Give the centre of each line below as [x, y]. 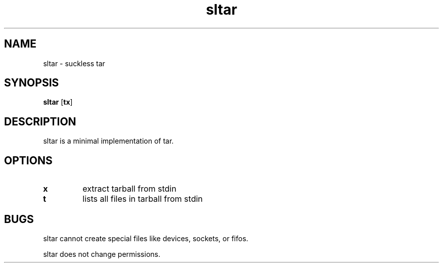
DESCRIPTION [40, 121]
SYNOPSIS [32, 83]
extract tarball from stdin [129, 189]
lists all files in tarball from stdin [143, 199]
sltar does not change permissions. [102, 254]
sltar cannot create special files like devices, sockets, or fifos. [146, 238]
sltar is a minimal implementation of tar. [108, 141]
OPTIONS [28, 160]
